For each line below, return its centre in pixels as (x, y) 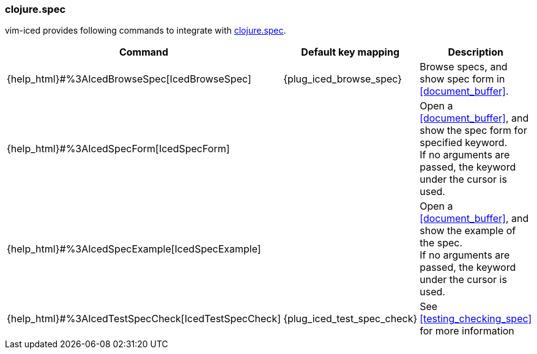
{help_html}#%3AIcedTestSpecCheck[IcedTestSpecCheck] (144, 319)
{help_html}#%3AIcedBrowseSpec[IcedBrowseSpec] (129, 79)
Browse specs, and (464, 67)
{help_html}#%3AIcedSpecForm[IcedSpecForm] (118, 149)
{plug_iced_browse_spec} (343, 79)
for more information (467, 331)
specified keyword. (464, 143)
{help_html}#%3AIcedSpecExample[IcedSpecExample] (134, 249)
